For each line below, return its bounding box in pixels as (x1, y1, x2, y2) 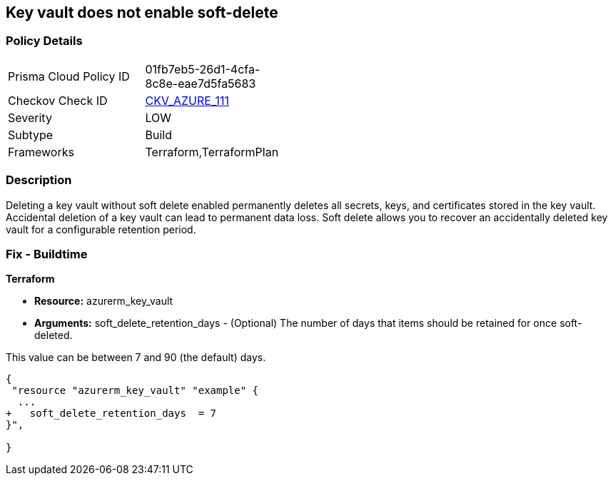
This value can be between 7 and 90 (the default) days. (6, 351, 266, 364)
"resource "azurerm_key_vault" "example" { (11, 385, 259, 397)
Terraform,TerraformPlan (145, 144, 279, 159)
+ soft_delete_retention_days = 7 (6, 407, 217, 420)
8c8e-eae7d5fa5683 (145, 76, 256, 91)
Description (6, 173, 72, 188)
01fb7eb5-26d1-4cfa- (145, 61, 260, 76)
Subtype (8, 127, 54, 142)
